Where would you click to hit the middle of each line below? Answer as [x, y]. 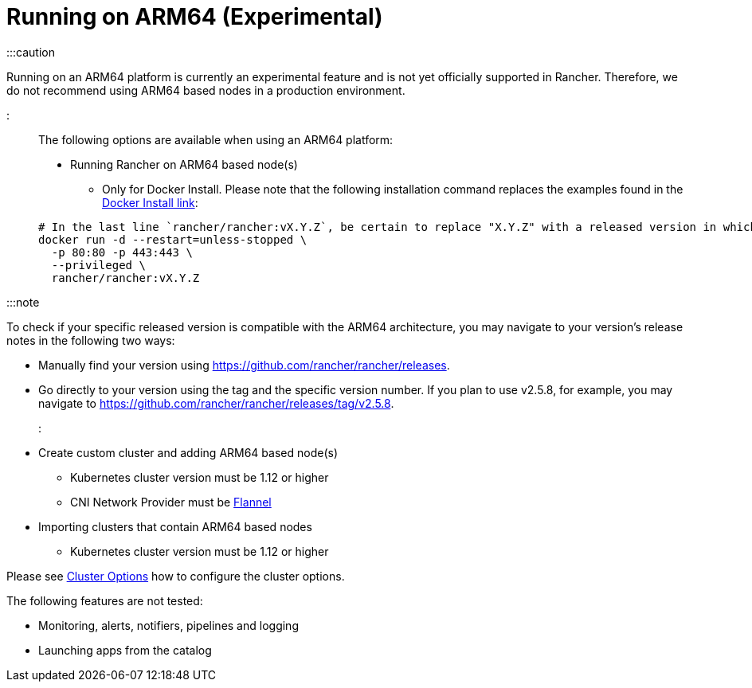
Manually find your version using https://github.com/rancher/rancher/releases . [244, 365]
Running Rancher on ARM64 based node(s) [184, 164]
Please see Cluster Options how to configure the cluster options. [176, 576]
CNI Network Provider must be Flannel [171, 502]
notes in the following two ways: [91, 340]
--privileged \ [98, 265]
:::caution [31, 52]
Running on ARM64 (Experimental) [195, 17]
